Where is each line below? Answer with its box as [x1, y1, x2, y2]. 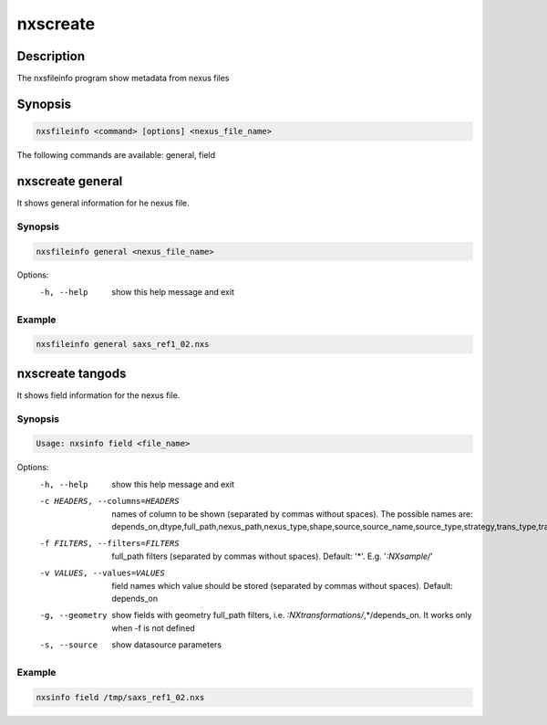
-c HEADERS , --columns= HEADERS [39, 496, 180, 507]
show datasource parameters [111, 639, 222, 650]
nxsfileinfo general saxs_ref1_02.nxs [36, 339, 210, 350]
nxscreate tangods [16, 365, 127, 381]
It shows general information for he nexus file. [16, 197, 191, 208]
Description [16, 48, 86, 64]
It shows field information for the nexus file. [16, 389, 181, 401]
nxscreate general [16, 173, 123, 189]
